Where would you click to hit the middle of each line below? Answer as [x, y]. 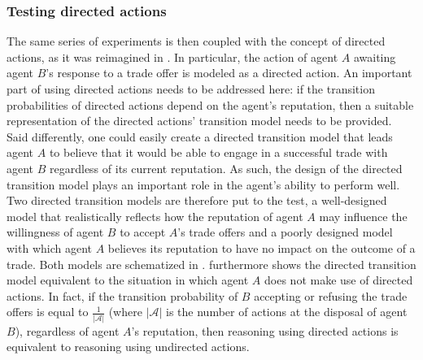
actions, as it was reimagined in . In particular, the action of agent [172, 56]
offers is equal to [48, 312]
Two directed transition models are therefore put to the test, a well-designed [197, 200]
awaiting [375, 56]
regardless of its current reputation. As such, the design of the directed [226, 168]
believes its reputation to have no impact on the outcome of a [262, 247]
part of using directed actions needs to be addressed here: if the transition [191, 89]
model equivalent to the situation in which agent [128, 280]
